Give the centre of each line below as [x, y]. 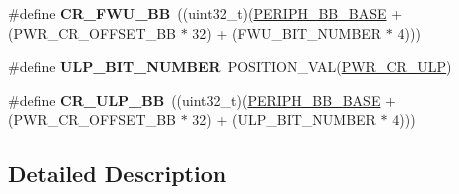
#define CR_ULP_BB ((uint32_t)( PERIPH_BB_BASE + [202, 99]
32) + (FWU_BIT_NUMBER [287, 32]
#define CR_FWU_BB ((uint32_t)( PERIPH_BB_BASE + [205, 13]
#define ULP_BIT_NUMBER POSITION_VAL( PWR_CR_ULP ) [230, 66]
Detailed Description [117, 173]
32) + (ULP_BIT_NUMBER [284, 119]
